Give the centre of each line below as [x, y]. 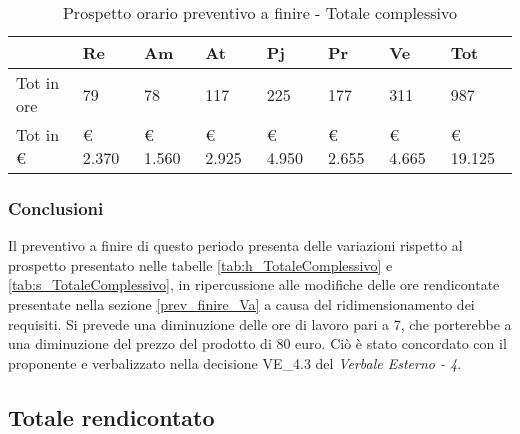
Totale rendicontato [111, 416]
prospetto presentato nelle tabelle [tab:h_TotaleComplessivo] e [200, 264]
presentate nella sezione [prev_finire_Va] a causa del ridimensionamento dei [241, 304]
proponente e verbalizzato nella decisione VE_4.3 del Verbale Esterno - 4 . [235, 362]
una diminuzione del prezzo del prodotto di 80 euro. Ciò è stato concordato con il [257, 343]
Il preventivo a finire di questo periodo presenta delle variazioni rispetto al [235, 245]
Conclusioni [56, 207]
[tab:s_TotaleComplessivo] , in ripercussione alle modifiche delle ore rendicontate [254, 284]
